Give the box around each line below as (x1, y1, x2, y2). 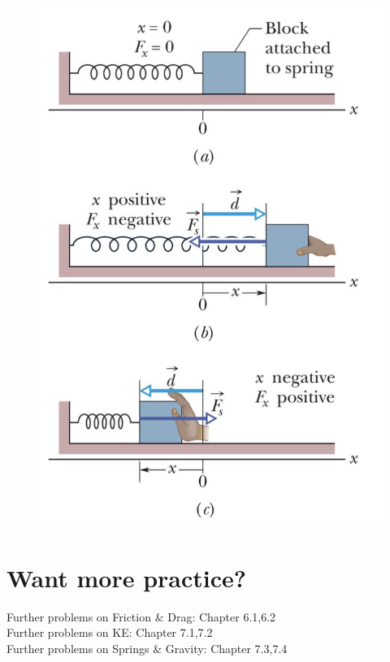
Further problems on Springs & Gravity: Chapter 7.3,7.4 (6, 639, 288, 656)
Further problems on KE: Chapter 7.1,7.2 (6, 624, 213, 641)
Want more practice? (6, 560, 247, 594)
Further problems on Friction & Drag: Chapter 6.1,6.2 (6, 608, 276, 625)
